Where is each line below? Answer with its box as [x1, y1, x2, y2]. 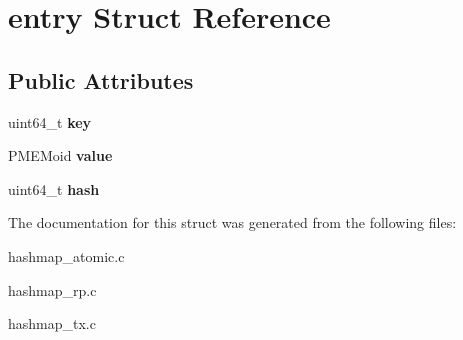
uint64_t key [8, 111, 92, 132]
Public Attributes [8, 64, 194, 95]
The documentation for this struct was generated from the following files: [8, 212, 457, 233]
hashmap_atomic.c [8, 245, 125, 266]
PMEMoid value [8, 145, 113, 166]
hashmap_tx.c [8, 313, 96, 334]
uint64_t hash [8, 178, 100, 199]
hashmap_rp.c [8, 279, 97, 300]
